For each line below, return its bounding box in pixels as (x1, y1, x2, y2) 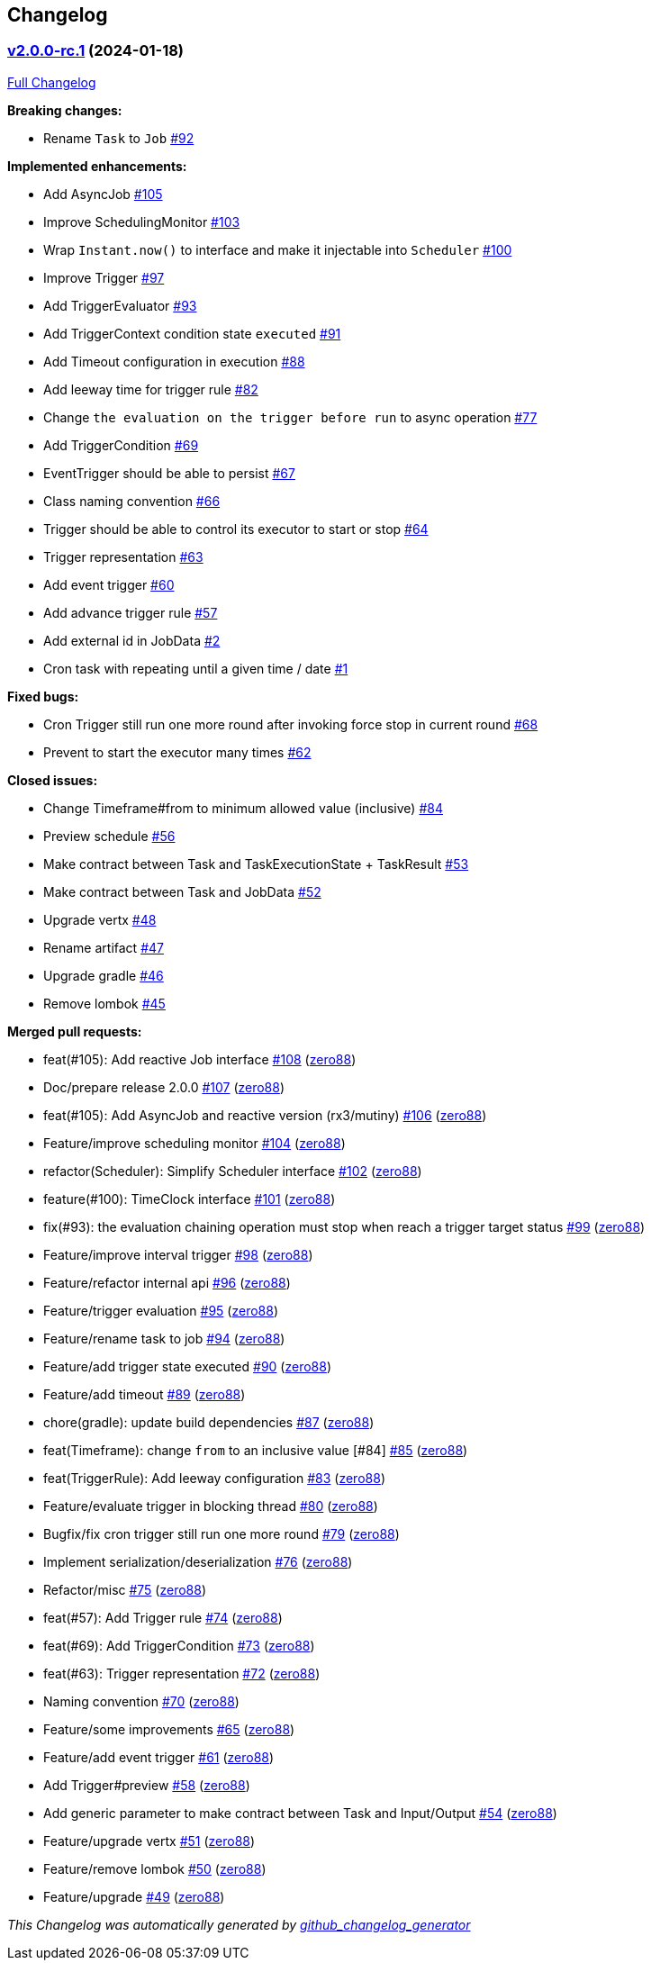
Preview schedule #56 (43, 828, 176, 844)
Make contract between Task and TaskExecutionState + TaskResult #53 (43, 855, 469, 872)
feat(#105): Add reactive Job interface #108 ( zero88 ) (43, 1051, 357, 1067)
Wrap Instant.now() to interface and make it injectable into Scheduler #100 (43, 241, 512, 258)
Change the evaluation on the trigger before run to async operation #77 (43, 409, 538, 425)
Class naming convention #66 (43, 493, 221, 509)
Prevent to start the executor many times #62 (43, 744, 312, 760)
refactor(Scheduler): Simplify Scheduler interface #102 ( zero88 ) (43, 1162, 422, 1179)
